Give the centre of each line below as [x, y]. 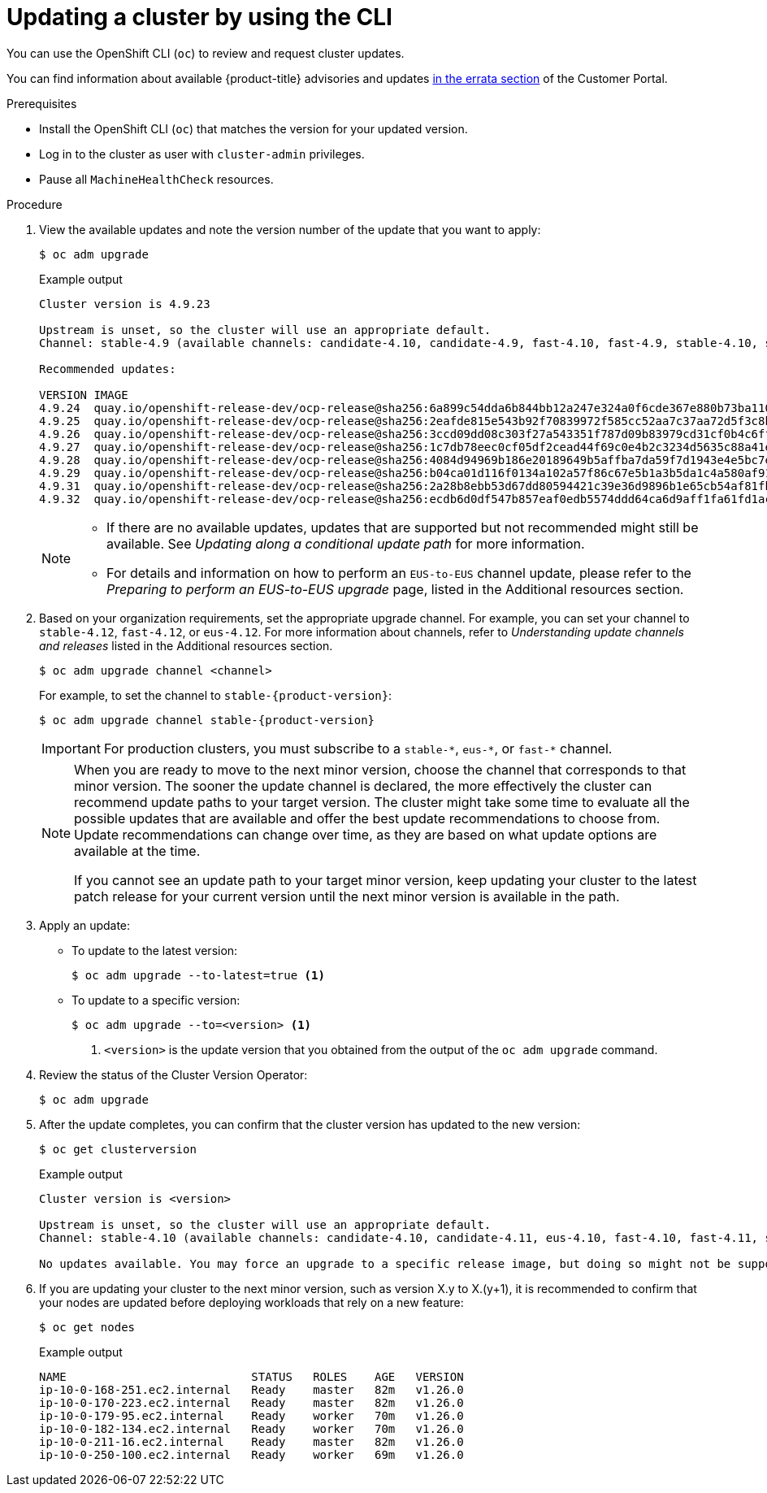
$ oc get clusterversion [118, 1149]
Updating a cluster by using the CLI [199, 17]
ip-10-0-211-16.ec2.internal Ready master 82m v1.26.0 [251, 1441]
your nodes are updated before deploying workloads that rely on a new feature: [251, 1302]
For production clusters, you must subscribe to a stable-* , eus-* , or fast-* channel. [358, 748]
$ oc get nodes [87, 1327]
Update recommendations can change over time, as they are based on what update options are [366, 834]
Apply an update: [85, 925]
